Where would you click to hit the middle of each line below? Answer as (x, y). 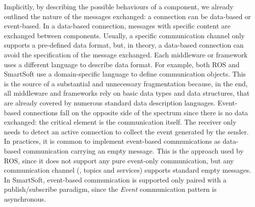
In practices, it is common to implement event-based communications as (112, 141)
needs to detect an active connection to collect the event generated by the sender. (127, 131)
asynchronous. (25, 198)
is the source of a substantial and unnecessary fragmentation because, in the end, (126, 83)
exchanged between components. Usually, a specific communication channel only (124, 35)
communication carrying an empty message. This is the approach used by (133, 150)
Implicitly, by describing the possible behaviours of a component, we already (119, 6)
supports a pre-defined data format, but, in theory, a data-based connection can (124, 45)
